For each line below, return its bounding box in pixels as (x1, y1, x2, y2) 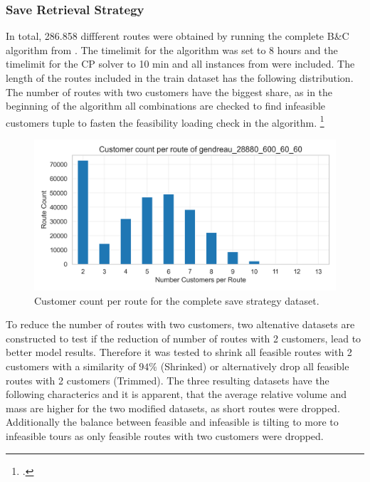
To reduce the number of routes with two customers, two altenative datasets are (6, 317, 355, 332)
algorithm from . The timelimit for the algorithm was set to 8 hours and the (6, 42, 338, 57)
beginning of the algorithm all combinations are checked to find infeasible (6, 98, 326, 113)
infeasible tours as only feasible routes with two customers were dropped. (6, 428, 324, 443)
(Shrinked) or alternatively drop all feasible (160, 359, 349, 373)
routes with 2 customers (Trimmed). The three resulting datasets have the (6, 372, 329, 387)
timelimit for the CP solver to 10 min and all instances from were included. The (6, 56, 355, 71)
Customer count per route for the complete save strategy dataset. (34, 293, 319, 308)
